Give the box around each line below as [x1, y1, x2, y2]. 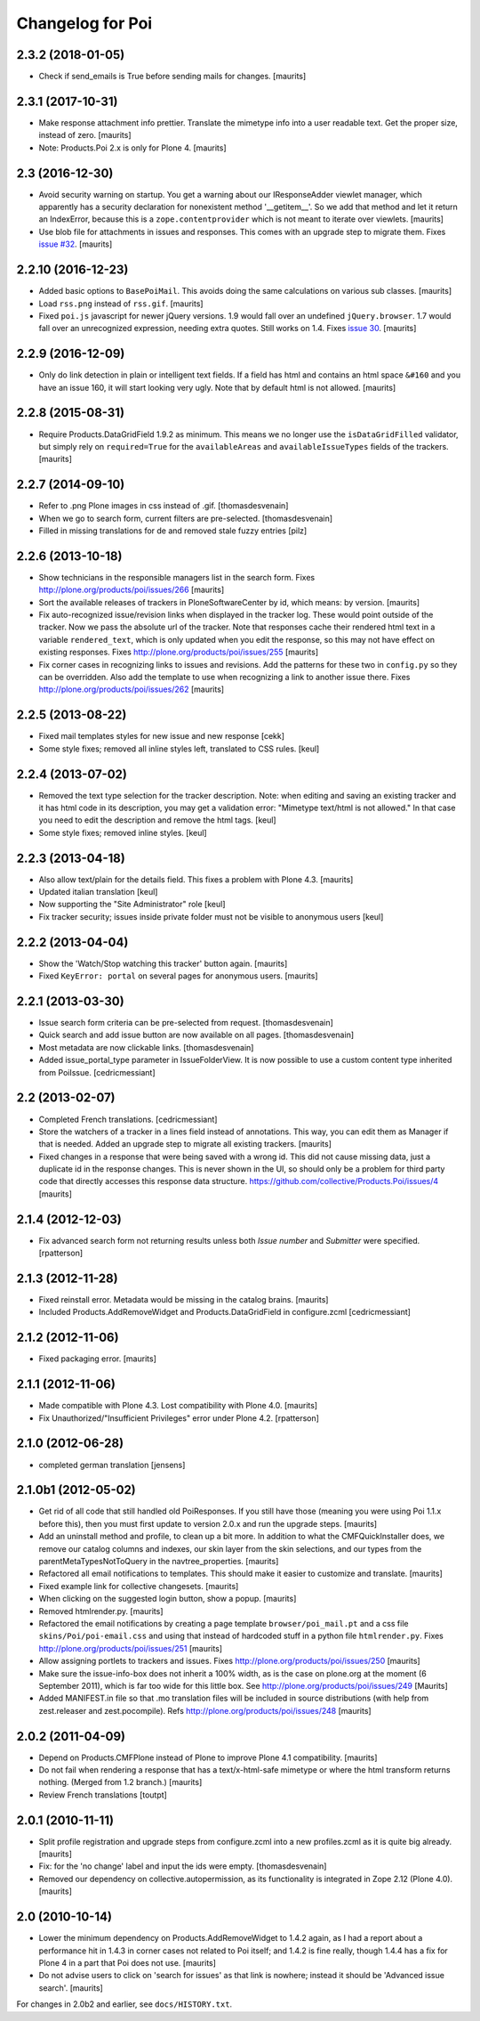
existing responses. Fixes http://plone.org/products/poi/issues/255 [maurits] [38, 646, 319, 658]
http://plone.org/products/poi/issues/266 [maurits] [38, 584, 225, 596]
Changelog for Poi [16, 13, 153, 33]
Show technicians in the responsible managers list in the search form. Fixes [38, 572, 316, 582]
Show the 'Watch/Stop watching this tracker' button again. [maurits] [38, 958, 288, 969]
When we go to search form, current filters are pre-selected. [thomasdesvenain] [38, 513, 333, 524]
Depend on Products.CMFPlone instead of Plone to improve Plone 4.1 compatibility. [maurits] [38, 1752, 378, 1763]
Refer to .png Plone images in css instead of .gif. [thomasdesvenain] [38, 500, 289, 511]
